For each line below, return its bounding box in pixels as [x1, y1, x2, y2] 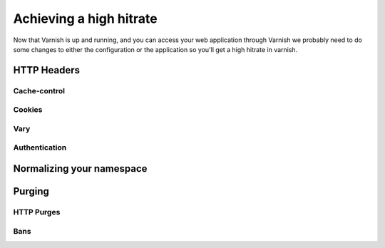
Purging [13, 185, 50, 197]
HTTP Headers [13, 64, 80, 76]
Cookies [13, 105, 43, 115]
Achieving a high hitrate [13, 11, 158, 26]
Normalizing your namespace [13, 162, 148, 175]
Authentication [13, 143, 67, 153]
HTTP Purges [13, 207, 61, 217]
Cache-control [13, 86, 66, 95]
